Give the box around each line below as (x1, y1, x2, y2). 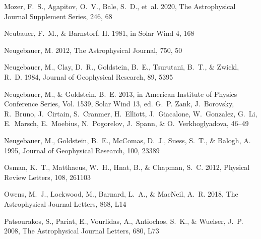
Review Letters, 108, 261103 (4, 171, 91, 182)
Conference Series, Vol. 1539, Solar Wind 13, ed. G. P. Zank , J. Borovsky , (4, 98, 234, 109)
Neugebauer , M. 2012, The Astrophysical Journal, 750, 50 (4, 44, 182, 55)
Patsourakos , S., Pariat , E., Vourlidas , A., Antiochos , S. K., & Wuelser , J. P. (4, 215, 243, 226)
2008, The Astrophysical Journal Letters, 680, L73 (4, 225, 159, 236)
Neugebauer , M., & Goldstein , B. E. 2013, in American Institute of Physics (4, 88, 237, 99)
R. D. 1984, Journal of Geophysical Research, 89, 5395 (4, 71, 173, 82)
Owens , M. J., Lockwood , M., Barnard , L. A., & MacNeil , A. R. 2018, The (4, 189, 238, 199)
